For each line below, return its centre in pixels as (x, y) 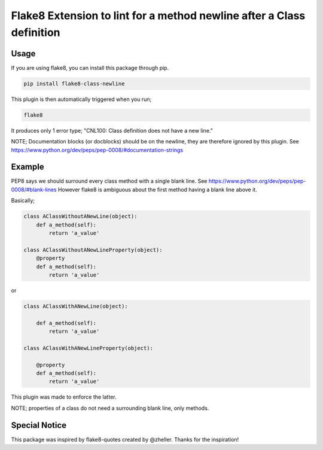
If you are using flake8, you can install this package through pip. (90, 68)
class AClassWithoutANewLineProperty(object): (93, 250)
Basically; (23, 201)
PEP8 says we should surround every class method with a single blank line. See (109, 181)
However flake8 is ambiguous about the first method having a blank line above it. (157, 189)
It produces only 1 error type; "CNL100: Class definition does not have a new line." (112, 130)
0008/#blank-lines (34, 189)
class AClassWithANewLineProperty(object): (89, 348)
